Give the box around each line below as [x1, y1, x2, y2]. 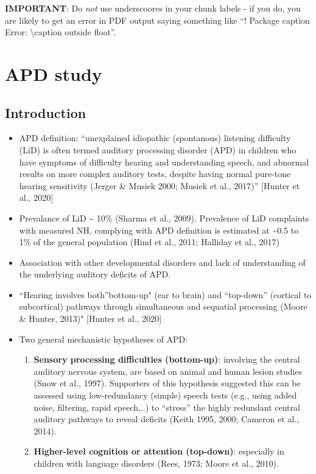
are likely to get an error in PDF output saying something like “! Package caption [5, 13, 310, 26]
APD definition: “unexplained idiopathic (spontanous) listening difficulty [19, 131, 291, 144]
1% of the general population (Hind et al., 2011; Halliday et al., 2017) [19, 235, 279, 248]
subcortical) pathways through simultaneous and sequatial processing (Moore [19, 300, 307, 313]
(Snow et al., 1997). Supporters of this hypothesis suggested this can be [33, 377, 301, 389]
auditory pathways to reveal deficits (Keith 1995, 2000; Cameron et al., [33, 413, 300, 425]
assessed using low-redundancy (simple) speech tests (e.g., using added [33, 389, 297, 402]
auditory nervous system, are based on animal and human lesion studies [33, 364, 303, 377]
